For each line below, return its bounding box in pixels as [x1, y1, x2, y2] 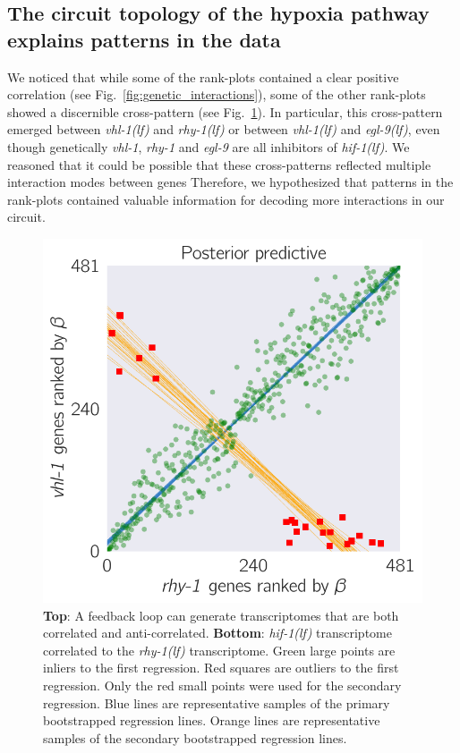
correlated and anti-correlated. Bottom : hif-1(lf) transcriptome [43, 623, 392, 642]
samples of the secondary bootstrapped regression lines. [43, 728, 347, 747]
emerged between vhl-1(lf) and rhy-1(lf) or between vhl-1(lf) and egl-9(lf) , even [7, 120, 440, 139]
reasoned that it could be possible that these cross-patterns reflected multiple [7, 155, 431, 173]
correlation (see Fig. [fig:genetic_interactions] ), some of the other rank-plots [7, 85, 426, 104]
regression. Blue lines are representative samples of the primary [43, 693, 390, 712]
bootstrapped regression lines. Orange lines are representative [43, 711, 380, 730]
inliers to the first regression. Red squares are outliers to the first [43, 658, 399, 677]
